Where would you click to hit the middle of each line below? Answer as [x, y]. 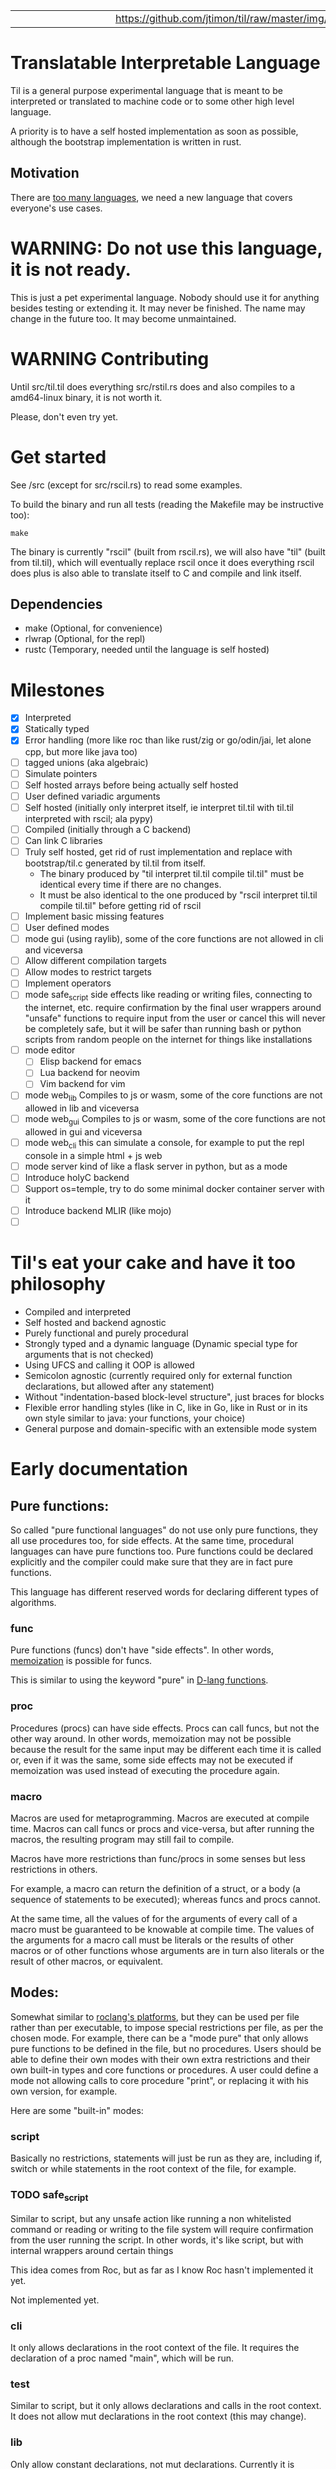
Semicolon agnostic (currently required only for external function [158, 1376]
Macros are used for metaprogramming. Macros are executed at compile [160, 1818]
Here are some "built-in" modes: [77, 2110]
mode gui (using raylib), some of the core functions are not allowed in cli [174, 939]
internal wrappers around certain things [92, 2250]
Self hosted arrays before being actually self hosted [131, 785]
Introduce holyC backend [77, 1177]
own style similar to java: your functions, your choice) [135, 1418]
